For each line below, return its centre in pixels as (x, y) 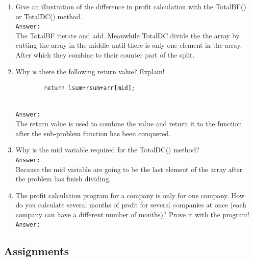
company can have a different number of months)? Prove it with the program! (133, 214)
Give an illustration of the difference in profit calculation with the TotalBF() (131, 6)
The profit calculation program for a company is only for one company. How (130, 195)
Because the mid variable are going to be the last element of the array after (129, 169)
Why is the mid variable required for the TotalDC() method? (107, 150)
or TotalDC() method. (49, 16)
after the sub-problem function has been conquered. (93, 133)
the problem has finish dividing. (63, 179)
